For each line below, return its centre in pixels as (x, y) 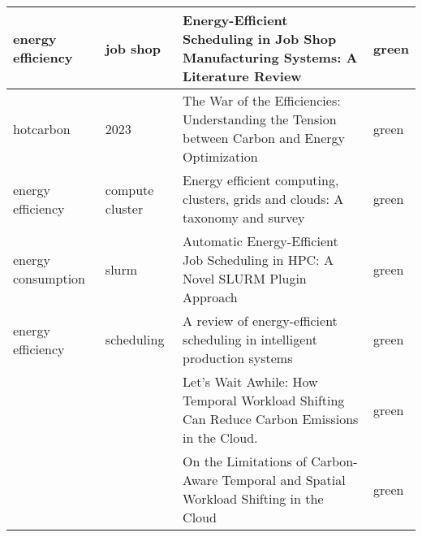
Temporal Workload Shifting (264, 400)
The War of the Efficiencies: (262, 100)
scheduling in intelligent (250, 339)
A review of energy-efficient (260, 320)
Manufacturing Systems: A (270, 57)
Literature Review (242, 76)
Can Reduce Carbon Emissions (271, 419)
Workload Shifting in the (253, 498)
